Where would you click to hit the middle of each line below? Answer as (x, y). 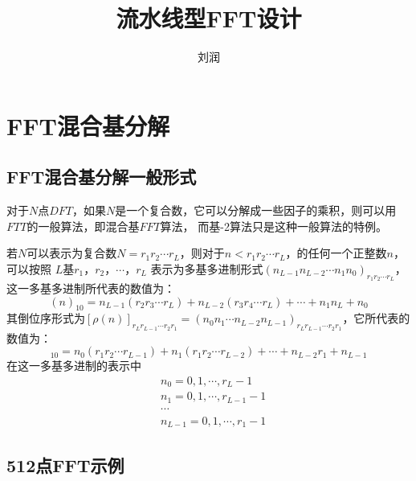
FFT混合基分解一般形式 (102, 177)
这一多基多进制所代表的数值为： (91, 288)
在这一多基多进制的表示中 (74, 366)
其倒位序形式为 (46, 318)
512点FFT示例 (65, 465)
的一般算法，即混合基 (83, 226)
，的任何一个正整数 (336, 253)
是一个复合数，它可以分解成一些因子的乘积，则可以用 (256, 210)
